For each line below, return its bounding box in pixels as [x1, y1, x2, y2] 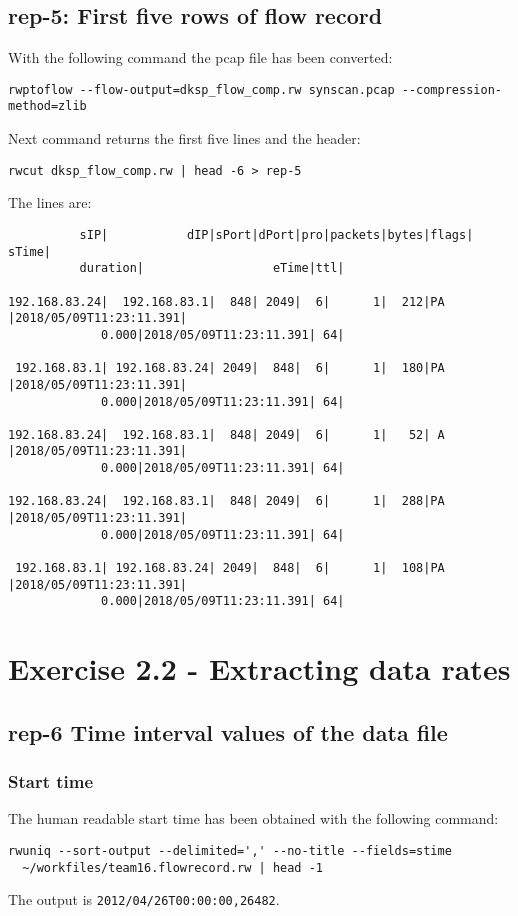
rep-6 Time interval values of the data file [8, 716, 448, 747]
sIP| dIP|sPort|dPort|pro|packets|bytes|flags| [79, 227, 474, 242]
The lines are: [8, 192, 92, 213]
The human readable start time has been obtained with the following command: [8, 808, 499, 829]
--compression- [401, 82, 502, 97]
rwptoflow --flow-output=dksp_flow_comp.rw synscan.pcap [8, 82, 395, 97]
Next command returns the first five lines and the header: [8, 128, 361, 149]
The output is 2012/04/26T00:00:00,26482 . [8, 889, 280, 910]
